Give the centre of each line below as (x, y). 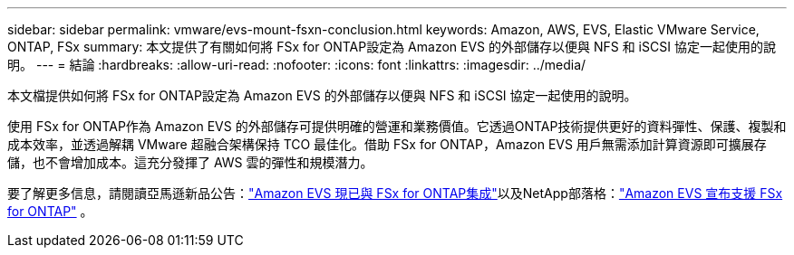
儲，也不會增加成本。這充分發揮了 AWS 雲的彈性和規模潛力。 (190, 162)
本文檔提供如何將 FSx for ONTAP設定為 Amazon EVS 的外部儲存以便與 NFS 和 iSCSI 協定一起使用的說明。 (322, 95)
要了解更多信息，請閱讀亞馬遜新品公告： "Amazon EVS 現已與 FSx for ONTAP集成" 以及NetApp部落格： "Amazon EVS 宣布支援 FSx (395, 193)
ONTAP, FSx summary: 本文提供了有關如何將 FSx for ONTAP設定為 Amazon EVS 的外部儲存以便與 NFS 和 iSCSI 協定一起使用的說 (392, 47)
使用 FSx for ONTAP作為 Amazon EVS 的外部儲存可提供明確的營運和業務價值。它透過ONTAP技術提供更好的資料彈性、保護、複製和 (397, 126)
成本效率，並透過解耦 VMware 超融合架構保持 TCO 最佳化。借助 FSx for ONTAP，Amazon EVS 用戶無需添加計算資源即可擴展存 (387, 144)
